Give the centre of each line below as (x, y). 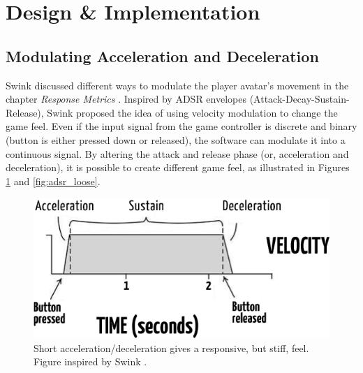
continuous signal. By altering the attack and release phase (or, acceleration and (177, 153)
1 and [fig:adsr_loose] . (53, 181)
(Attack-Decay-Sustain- (299, 99)
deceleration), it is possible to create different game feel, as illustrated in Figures (178, 167)
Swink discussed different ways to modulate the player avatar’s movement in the (177, 85)
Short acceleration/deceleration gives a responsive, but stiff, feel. (171, 348)
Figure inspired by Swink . (90, 361)
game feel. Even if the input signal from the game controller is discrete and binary (181, 126)
